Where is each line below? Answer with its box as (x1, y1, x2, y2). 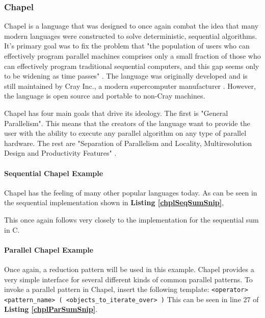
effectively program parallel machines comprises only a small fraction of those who (4, 51, 261, 61)
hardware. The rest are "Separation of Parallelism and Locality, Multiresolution (4, 137, 252, 148)
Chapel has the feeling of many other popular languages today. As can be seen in (4, 187, 257, 198)
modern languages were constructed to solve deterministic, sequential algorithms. (4, 30, 257, 41)
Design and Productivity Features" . (4, 148, 117, 158)
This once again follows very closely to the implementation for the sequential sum (4, 214, 259, 225)
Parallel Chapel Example (4, 244, 94, 255)
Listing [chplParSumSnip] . (4, 304, 98, 314)
